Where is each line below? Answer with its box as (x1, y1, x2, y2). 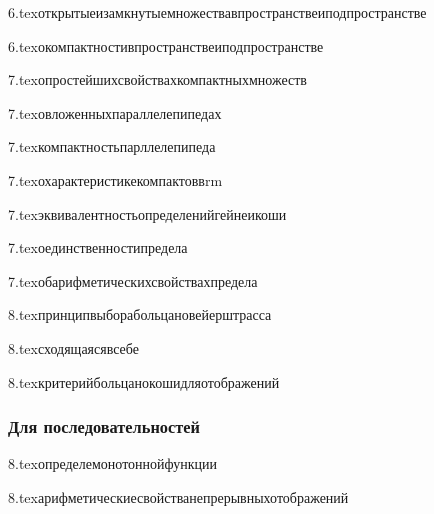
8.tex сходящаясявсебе (8, 337, 139, 358)
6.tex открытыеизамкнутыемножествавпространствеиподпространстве (8, 2, 427, 22)
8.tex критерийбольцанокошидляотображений (8, 371, 280, 392)
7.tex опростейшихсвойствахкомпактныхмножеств (8, 69, 307, 90)
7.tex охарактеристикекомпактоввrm (8, 169, 223, 190)
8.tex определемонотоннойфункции (8, 453, 218, 474)
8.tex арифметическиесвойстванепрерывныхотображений (8, 486, 349, 507)
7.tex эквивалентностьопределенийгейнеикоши (8, 203, 287, 224)
